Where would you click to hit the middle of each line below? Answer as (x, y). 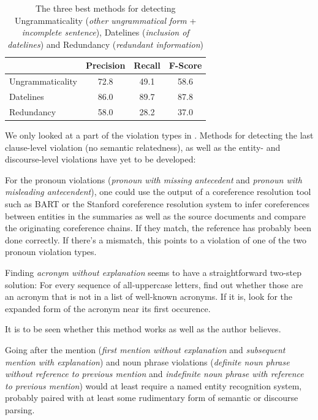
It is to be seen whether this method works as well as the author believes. (143, 329)
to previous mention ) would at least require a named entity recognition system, (153, 385)
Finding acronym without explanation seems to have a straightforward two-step (153, 272)
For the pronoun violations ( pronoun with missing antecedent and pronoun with (153, 179)
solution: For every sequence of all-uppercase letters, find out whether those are (154, 284)
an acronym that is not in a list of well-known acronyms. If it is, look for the (149, 296)
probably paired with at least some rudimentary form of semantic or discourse (152, 398)
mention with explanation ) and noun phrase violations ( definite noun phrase (147, 361)
